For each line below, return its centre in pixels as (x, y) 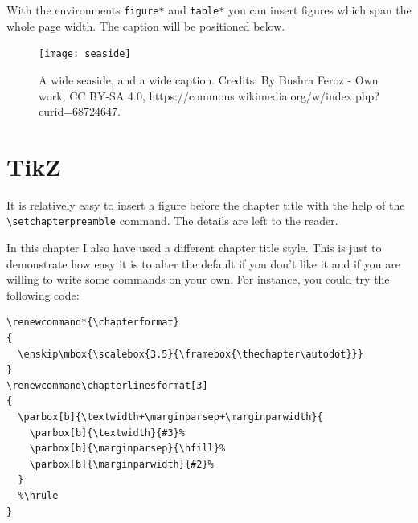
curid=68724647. (80, 111)
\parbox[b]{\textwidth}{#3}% (107, 433)
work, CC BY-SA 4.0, (92, 95)
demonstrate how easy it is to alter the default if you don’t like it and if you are (203, 263)
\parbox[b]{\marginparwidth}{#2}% (121, 464)
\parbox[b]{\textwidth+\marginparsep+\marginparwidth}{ (170, 417)
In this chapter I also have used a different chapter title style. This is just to (194, 248)
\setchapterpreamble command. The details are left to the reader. (172, 221)
